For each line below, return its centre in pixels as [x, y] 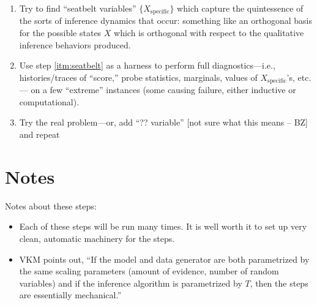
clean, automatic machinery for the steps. [97, 238]
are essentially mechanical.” [70, 295]
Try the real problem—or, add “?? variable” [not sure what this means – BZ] [163, 122]
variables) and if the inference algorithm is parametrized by [131, 283]
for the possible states [60, 33]
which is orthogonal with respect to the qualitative [209, 33]
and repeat [39, 134]
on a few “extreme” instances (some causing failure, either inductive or [163, 90]
